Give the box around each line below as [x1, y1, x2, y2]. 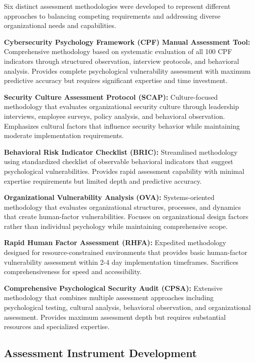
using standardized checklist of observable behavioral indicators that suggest [4, 156, 233, 167]
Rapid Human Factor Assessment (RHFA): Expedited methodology [4, 237, 227, 248]
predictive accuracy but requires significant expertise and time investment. [4, 75, 228, 85]
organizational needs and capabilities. [4, 20, 116, 30]
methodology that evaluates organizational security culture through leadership [4, 101, 239, 112]
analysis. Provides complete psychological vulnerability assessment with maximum [4, 65, 251, 76]
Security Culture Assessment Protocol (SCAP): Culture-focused [4, 91, 218, 102]
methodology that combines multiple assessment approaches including [4, 292, 214, 303]
